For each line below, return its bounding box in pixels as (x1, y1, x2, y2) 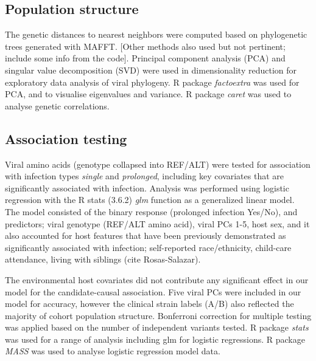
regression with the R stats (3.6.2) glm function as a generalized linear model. (5, 193, 295, 206)
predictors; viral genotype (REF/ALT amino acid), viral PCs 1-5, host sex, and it (5, 217, 310, 230)
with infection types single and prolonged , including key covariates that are (5, 170, 284, 182)
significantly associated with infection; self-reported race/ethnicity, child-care (5, 241, 292, 253)
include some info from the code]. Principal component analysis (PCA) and (5, 52, 286, 64)
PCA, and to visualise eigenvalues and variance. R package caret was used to (5, 88, 292, 100)
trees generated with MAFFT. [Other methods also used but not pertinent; (5, 40, 286, 52)
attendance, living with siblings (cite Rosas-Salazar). (5, 253, 201, 266)
